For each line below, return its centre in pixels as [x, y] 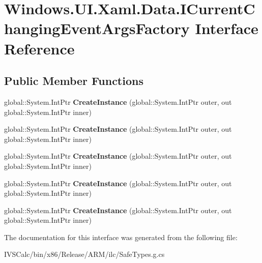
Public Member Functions [74, 81]
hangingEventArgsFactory [97, 28]
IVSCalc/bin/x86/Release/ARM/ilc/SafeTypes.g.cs [84, 254]
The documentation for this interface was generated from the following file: [121, 237]
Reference [39, 48]
